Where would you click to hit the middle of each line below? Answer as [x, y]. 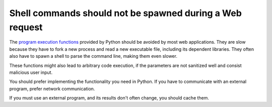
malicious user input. [31, 72]
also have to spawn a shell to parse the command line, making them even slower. [93, 56]
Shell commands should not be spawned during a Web [125, 13]
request [26, 27]
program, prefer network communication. [52, 88]
